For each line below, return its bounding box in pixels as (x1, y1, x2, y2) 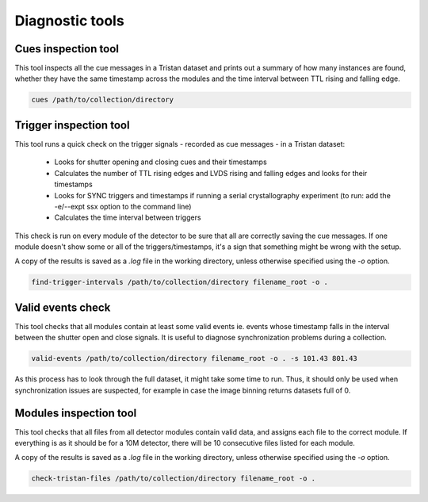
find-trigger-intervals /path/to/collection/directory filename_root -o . (31, 278, 329, 287)
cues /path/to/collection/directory (31, 95, 174, 105)
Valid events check (14, 301, 111, 314)
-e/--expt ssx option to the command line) (54, 201, 192, 211)
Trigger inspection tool (14, 118, 130, 132)
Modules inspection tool (14, 406, 137, 420)
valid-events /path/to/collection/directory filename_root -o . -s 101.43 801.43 (31, 354, 358, 363)
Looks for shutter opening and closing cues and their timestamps (54, 157, 267, 167)
